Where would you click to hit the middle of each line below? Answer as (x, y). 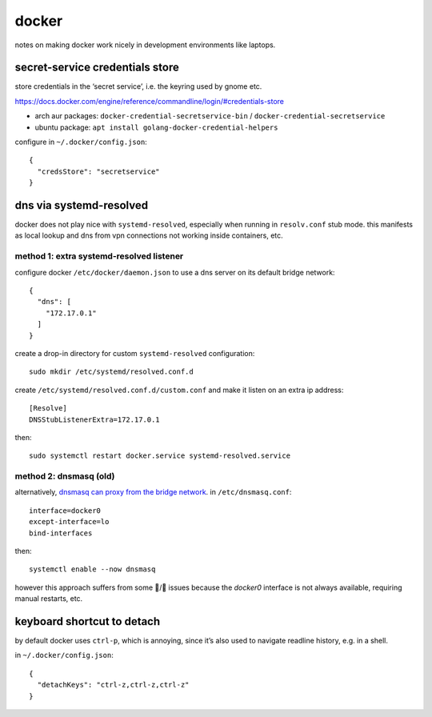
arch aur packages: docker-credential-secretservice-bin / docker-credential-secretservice (210, 116)
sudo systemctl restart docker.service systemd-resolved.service (160, 456)
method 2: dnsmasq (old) (65, 476)
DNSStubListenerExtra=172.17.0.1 (94, 419)
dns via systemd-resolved (81, 205)
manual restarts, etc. (49, 599)
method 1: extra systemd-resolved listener (99, 256)
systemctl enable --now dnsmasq (92, 569)
